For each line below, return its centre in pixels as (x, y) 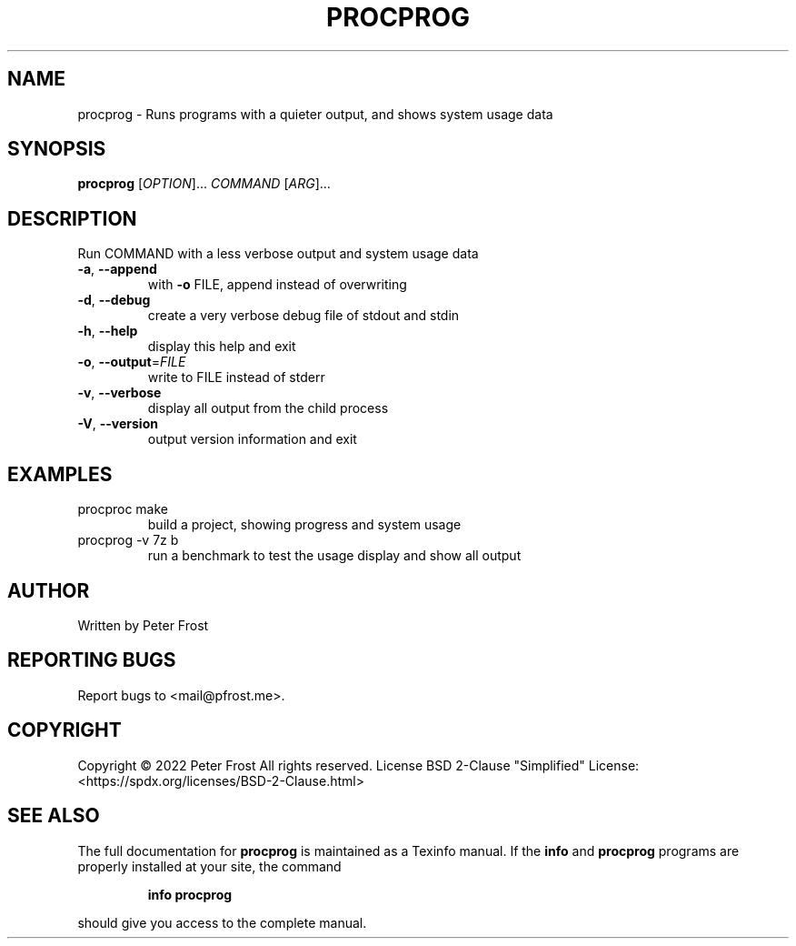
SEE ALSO (54, 816)
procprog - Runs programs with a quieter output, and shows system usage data (315, 114)
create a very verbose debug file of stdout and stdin (303, 316)
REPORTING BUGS (92, 660)
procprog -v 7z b (128, 540)
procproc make (123, 509)
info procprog (190, 894)
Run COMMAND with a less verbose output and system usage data (278, 254)
